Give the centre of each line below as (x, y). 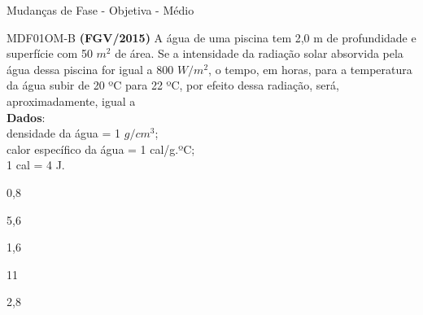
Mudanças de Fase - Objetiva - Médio (100, 10)
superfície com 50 (50, 53)
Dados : (26, 117)
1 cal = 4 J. (36, 165)
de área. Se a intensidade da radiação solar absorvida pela (259, 53)
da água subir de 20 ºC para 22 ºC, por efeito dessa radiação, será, (173, 85)
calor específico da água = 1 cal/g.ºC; (101, 149)
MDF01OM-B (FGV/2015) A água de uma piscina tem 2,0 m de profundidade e (211, 37)
